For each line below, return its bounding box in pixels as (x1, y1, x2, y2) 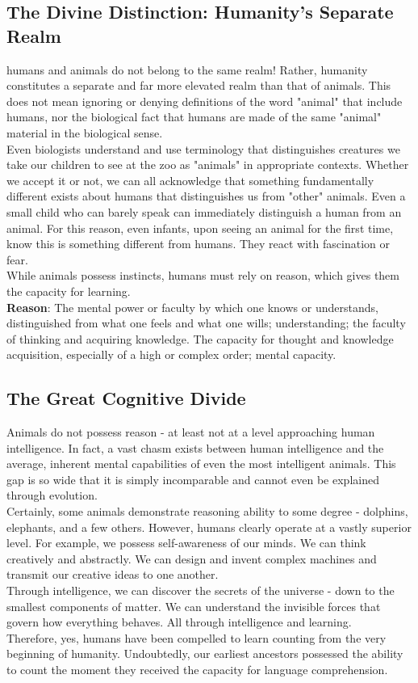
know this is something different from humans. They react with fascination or (6, 235, 390, 252)
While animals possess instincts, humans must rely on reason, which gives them (6, 267, 399, 284)
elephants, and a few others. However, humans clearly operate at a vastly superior (6, 518, 412, 535)
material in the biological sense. (6, 124, 163, 141)
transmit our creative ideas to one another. (6, 566, 219, 583)
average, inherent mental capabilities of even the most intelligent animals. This (6, 455, 396, 472)
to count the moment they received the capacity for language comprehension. (6, 660, 388, 677)
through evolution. (6, 487, 98, 504)
